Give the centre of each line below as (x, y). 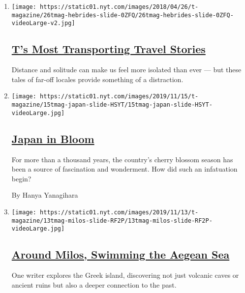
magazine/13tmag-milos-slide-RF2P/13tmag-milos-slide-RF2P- (112, 220)
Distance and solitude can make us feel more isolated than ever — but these (126, 70)
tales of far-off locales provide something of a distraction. (97, 79)
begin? (21, 178)
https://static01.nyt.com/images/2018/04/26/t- (119, 7)
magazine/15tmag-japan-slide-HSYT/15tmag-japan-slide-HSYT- (112, 105)
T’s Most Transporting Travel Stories (108, 49)
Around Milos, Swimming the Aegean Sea (121, 254)
